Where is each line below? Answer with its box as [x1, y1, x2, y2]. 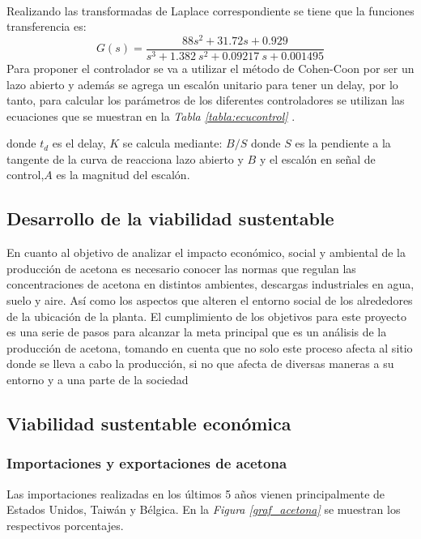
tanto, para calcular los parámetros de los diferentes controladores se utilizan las [6, 92, 405, 109]
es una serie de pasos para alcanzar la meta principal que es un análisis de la [6, 323, 387, 340]
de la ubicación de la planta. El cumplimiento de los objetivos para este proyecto [6, 307, 406, 324]
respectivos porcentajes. [6, 516, 124, 533]
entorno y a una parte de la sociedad [6, 371, 189, 388]
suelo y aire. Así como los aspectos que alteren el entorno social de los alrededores [6, 292, 413, 309]
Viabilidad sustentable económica [6, 411, 291, 436]
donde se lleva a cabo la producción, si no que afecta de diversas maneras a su [6, 355, 394, 372]
